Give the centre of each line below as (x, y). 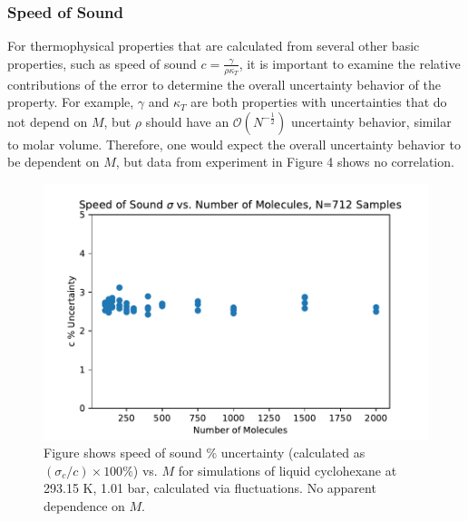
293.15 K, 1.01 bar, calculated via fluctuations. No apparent (210, 488)
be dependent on (54, 162)
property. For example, (71, 102)
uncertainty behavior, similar (371, 121)
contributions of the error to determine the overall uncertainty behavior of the (224, 84)
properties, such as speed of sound (102, 63)
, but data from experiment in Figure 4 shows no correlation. (285, 162)
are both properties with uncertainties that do (319, 102)
